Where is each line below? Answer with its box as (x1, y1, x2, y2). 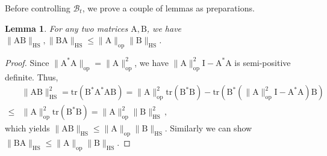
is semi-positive (234, 56, 291, 68)
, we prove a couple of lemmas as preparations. (82, 2, 255, 14)
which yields (5, 122, 50, 134)
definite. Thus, (5, 70, 58, 83)
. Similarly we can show (164, 122, 252, 134)
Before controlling (5, 2, 70, 14)
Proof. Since (5, 56, 49, 68)
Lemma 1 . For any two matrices (5, 22, 128, 34)
